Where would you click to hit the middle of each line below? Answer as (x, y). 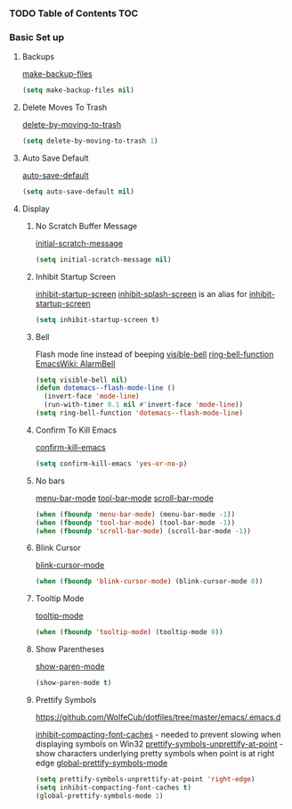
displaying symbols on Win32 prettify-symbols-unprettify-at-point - (159, 744)
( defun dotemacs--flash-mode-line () (105, 388)
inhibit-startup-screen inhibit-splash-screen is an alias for (141, 293)
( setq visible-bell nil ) (81, 380)
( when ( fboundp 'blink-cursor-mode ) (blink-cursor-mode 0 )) (149, 582)
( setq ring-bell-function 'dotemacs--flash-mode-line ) (139, 413)
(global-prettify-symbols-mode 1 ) (99, 796)
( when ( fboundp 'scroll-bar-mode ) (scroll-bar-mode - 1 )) (143, 531)
